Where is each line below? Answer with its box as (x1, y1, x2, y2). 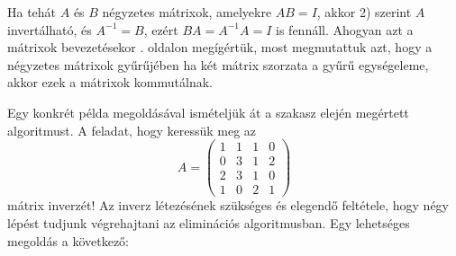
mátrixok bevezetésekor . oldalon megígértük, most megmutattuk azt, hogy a (7, 38, 433, 57)
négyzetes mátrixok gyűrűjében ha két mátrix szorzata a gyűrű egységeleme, (7, 55, 429, 74)
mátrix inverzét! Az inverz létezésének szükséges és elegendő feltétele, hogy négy (7, 196, 449, 215)
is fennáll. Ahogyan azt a (276, 20, 414, 39)
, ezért (143, 20, 178, 39)
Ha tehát (7, 3, 57, 21)
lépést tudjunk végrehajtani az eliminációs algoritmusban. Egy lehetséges (7, 213, 410, 232)
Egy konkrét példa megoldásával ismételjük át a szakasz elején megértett (7, 102, 409, 121)
